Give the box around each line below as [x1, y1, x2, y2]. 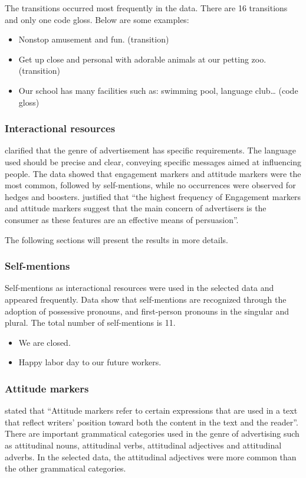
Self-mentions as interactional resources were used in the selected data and [5, 281, 274, 294]
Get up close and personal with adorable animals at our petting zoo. [18, 53, 266, 65]
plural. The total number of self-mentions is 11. [5, 316, 176, 329]
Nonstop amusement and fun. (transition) [18, 33, 169, 45]
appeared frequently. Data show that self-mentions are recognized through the [5, 293, 287, 305]
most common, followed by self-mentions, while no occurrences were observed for [5, 179, 296, 191]
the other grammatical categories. [5, 462, 126, 474]
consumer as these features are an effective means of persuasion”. [5, 213, 239, 225]
